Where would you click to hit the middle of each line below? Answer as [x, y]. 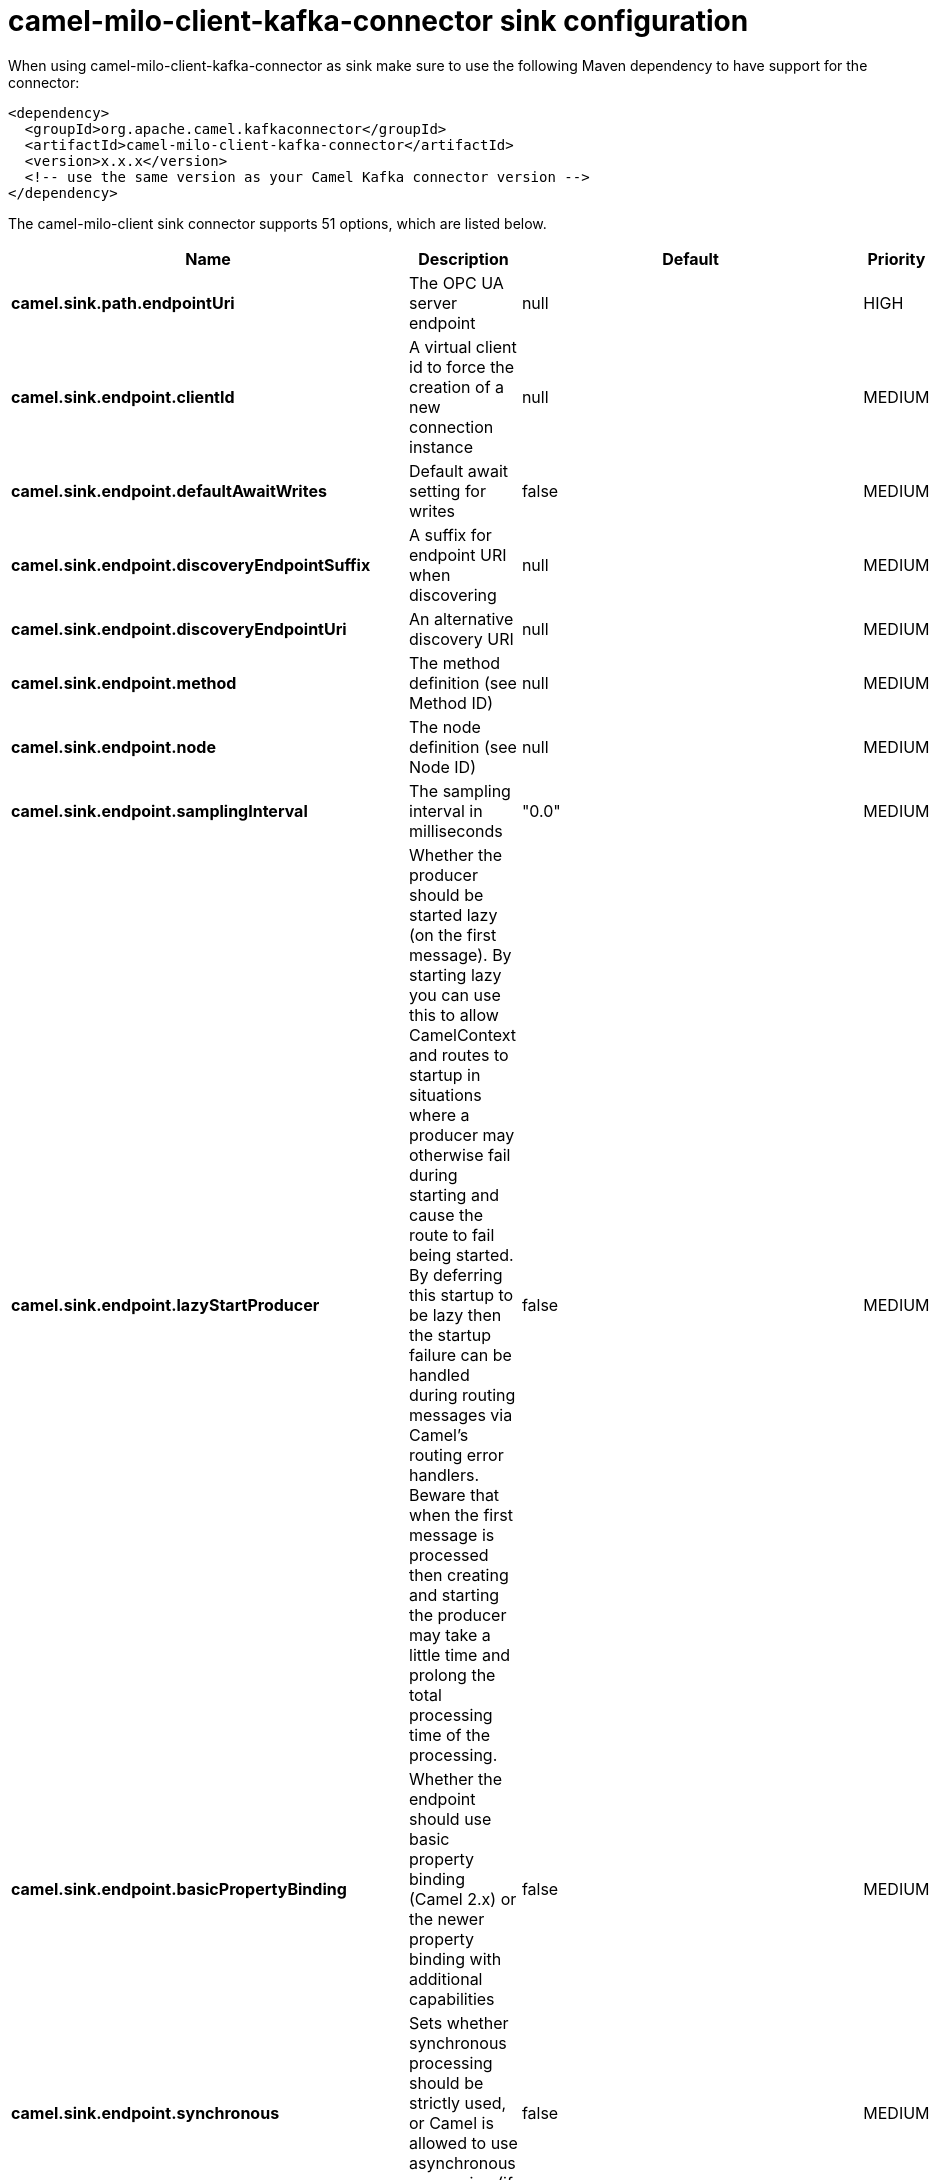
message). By [460, 954]
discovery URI [461, 638]
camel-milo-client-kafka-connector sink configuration [378, 21]
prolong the [452, 1674]
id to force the [462, 366]
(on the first [453, 934]
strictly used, [458, 2102]
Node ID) [442, 766]
